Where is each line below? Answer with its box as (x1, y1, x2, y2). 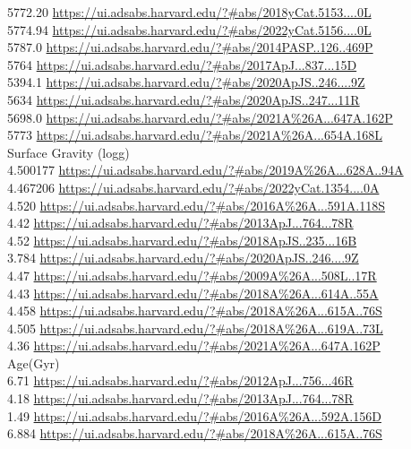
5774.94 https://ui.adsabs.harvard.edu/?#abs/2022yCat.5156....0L (7, 20, 372, 39)
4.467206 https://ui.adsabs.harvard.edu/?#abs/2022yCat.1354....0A (7, 177, 380, 196)
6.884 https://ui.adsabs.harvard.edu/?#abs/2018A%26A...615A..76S (7, 424, 382, 443)
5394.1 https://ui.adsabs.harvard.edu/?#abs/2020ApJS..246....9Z (7, 73, 365, 91)
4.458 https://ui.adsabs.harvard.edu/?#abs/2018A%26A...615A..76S (7, 301, 382, 320)
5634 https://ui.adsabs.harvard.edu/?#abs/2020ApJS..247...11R (7, 90, 360, 108)
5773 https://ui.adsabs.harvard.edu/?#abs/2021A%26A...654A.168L (7, 125, 383, 144)
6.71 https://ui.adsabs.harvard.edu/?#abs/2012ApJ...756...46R (7, 371, 354, 390)
